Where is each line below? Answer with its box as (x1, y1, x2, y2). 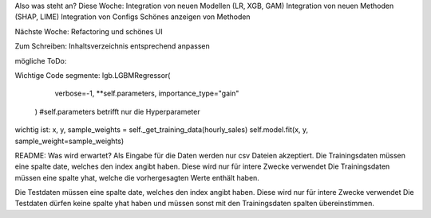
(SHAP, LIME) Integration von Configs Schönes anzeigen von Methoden (14, 12, 251, 21)
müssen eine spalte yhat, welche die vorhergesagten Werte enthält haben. (14, 173, 259, 182)
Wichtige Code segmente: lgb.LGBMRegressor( (14, 70, 171, 80)
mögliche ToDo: (14, 56, 67, 65)
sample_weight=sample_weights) (14, 136, 125, 146)
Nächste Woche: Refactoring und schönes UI (14, 26, 163, 36)
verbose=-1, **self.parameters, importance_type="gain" (54, 88, 239, 99)
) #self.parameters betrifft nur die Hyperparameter (34, 107, 200, 116)
